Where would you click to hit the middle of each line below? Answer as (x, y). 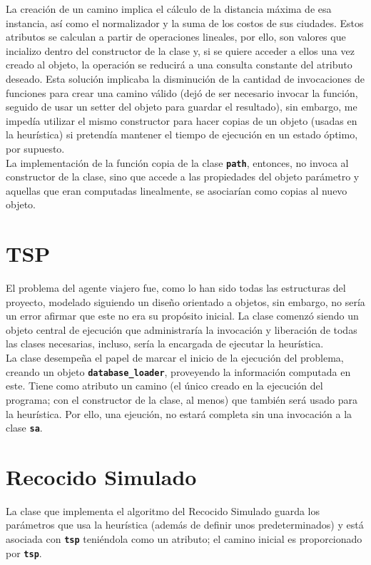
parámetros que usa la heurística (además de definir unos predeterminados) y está (185, 525)
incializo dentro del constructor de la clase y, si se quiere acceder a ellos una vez (180, 50)
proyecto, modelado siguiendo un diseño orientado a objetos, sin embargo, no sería (185, 301)
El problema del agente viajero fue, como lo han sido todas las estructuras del (176, 288)
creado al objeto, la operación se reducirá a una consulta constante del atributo (179, 65)
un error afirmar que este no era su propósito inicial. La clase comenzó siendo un (182, 316)
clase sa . (24, 428)
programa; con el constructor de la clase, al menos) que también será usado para (182, 399)
